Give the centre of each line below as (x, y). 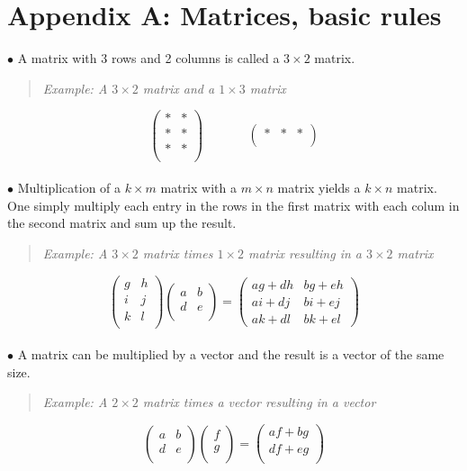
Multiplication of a (69, 188)
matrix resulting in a (305, 253)
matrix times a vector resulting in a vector (259, 402)
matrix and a (179, 88)
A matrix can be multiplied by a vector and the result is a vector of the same (231, 354)
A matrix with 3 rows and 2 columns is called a (148, 58)
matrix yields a (319, 188)
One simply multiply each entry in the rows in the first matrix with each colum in (233, 205)
